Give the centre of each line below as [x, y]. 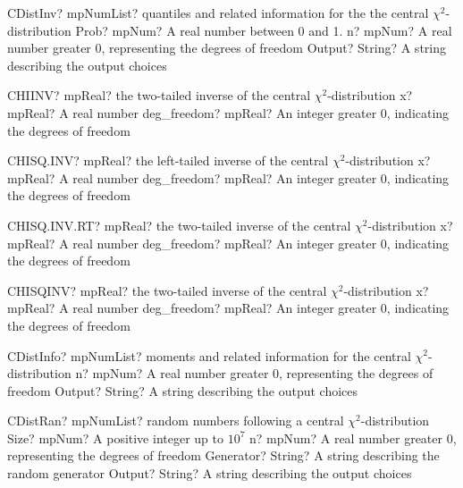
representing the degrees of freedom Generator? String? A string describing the [223, 455]
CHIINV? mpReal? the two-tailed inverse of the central [159, 95]
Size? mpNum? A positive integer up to [115, 438]
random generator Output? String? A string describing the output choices [210, 473]
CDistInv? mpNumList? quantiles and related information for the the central [218, 13]
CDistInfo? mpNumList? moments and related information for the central [209, 355]
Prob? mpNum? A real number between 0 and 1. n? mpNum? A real [264, 30]
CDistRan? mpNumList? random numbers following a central [176, 421]
